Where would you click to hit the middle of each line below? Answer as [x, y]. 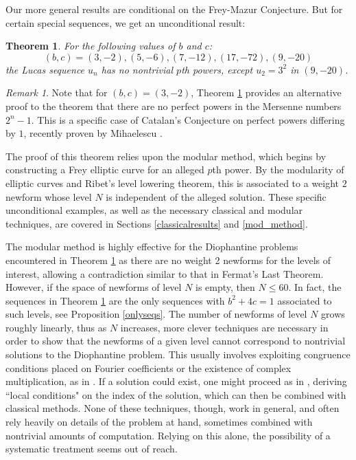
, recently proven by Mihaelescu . [93, 133]
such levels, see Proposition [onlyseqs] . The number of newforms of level [156, 314]
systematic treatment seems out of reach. [92, 449]
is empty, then [225, 287]
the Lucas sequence [45, 69]
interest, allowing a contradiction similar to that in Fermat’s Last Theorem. [165, 273]
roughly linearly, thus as [56, 327]
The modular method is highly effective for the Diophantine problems [152, 247]
